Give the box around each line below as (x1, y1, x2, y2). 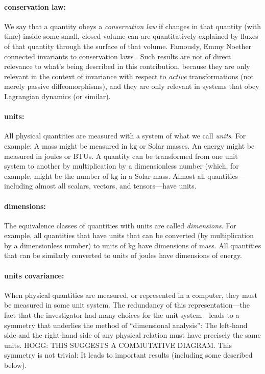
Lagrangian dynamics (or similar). (4, 90, 111, 101)
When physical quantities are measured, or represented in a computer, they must (4, 289, 258, 300)
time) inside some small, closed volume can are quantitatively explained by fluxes (4, 31, 258, 41)
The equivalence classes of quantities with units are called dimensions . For (4, 220, 236, 230)
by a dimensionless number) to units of (4, 240, 126, 250)
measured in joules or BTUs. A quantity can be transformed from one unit (4, 150, 238, 161)
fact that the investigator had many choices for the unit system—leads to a (4, 310, 239, 320)
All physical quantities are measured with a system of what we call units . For (4, 130, 246, 141)
